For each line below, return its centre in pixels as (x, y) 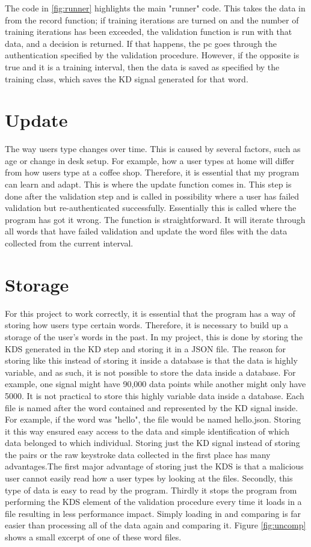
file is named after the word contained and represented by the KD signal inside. (152, 407)
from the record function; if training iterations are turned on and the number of (152, 20)
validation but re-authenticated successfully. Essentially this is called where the (151, 208)
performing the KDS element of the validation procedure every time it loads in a (153, 502)
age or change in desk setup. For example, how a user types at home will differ (150, 160)
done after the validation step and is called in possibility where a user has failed (152, 196)
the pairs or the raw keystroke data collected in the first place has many (138, 454)
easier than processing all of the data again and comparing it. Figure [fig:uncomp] (155, 525)
